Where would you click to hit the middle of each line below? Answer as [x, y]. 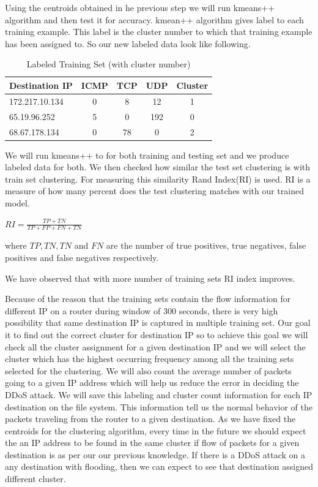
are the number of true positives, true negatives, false [206, 245]
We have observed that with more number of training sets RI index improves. [150, 278]
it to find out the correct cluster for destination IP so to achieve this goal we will [157, 334]
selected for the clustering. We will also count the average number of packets [148, 370]
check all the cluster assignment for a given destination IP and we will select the [155, 346]
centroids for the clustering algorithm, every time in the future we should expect [156, 430]
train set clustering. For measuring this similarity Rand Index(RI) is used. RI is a [158, 179]
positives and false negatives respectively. [82, 257]
